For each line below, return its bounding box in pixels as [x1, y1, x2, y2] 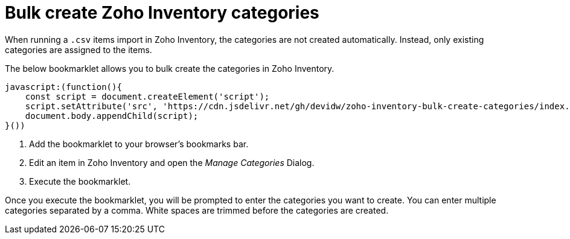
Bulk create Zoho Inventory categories [5, 2, 319, 23]
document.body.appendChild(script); [25, 110, 199, 121]
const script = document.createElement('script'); [25, 91, 270, 101]
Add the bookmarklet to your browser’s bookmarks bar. [29, 138, 249, 149]
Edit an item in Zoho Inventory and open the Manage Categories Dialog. [29, 157, 315, 168]
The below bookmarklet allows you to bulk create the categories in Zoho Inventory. [5, 63, 335, 74]
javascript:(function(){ [5, 81, 122, 92]
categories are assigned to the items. [5, 44, 152, 55]
